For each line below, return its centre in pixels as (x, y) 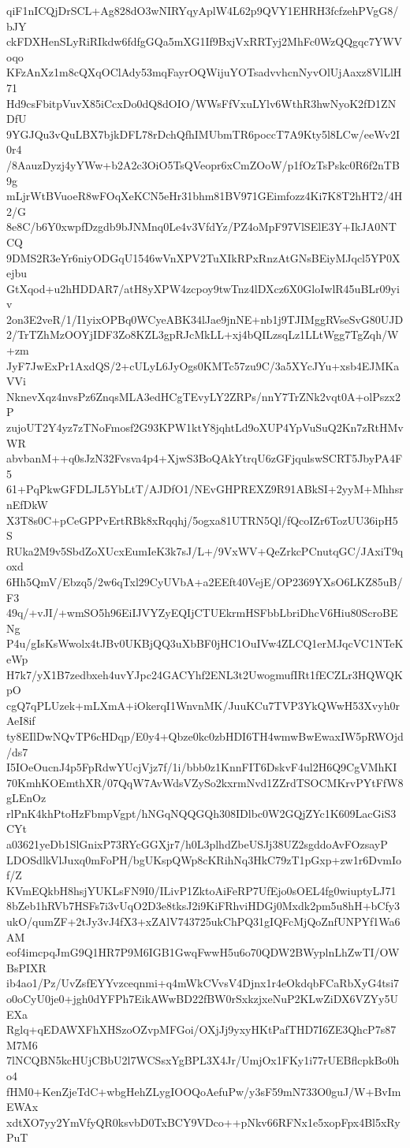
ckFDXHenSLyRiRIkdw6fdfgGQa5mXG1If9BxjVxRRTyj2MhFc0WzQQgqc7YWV (205, 41)
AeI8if (21, 721)
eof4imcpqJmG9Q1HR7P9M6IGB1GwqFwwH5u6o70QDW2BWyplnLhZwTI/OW (203, 952)
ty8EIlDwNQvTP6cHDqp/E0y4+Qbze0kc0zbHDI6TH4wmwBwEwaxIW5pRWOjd (205, 736)
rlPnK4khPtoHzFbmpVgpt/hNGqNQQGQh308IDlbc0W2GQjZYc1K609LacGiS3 (201, 813)
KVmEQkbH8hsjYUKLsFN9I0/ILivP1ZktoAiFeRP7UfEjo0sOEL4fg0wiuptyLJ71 (201, 890)
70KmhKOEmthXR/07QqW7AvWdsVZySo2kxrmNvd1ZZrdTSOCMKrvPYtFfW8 (205, 782)
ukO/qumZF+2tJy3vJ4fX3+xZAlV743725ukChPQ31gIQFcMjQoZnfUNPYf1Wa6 (203, 921)
